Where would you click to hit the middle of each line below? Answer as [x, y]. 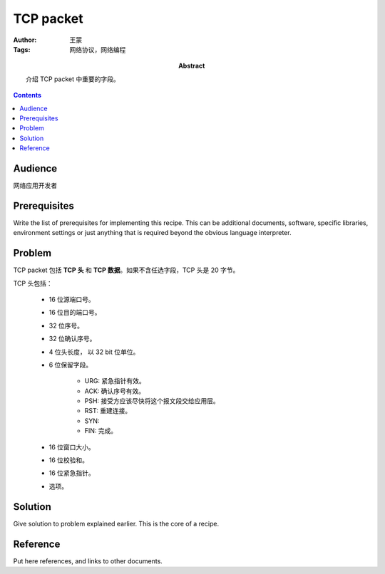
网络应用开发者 [35, 185]
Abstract [192, 66]
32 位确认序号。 [72, 339]
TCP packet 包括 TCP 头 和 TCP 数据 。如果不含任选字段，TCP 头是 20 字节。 [126, 270]
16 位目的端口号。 [75, 313]
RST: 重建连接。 [108, 411]
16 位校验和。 [69, 460]
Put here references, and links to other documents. [88, 561]
